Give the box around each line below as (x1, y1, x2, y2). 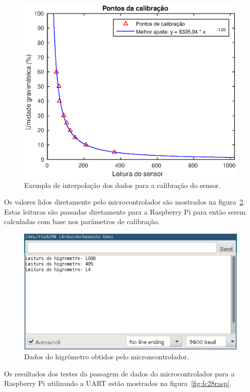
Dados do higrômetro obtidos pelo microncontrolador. (24, 351, 189, 362)
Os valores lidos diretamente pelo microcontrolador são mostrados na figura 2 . (4, 197, 245, 207)
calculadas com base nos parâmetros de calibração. (4, 216, 160, 227)
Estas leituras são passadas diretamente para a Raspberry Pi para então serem (4, 206, 246, 217)
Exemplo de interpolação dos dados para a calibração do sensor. (24, 179, 221, 190)
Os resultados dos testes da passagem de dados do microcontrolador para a (4, 368, 234, 378)
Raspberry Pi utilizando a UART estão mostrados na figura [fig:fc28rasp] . (4, 378, 232, 388)
